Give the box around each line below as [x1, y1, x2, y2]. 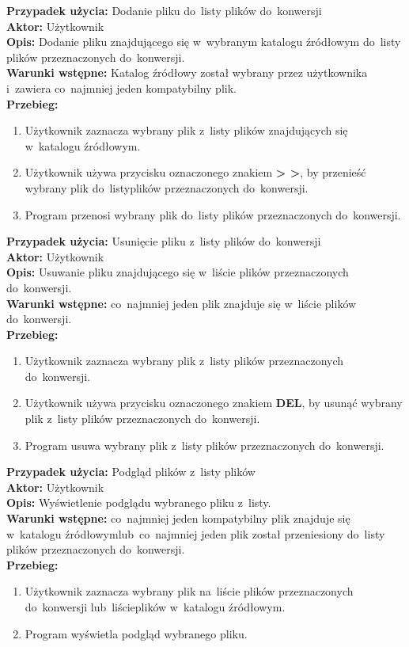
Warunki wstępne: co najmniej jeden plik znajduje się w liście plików [6, 295, 357, 311]
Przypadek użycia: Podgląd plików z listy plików [6, 463, 256, 480]
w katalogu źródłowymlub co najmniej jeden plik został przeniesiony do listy [6, 525, 385, 542]
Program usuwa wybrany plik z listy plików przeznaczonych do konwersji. [25, 436, 384, 453]
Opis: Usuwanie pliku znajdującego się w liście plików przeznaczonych [6, 264, 349, 280]
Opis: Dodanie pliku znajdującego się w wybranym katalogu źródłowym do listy [6, 33, 401, 50]
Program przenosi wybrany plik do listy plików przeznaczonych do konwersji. [25, 206, 401, 223]
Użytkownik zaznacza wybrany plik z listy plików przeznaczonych [25, 352, 344, 369]
